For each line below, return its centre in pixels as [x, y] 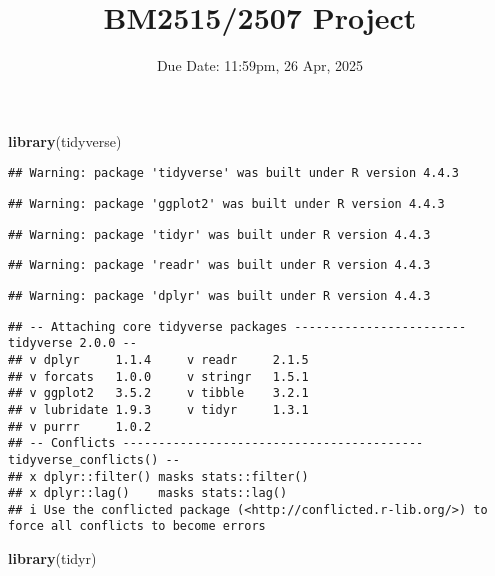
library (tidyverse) [65, 140]
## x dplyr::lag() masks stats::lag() [148, 493]
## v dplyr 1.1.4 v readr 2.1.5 [158, 359]
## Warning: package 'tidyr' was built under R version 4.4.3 [219, 234]
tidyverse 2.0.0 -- [72, 343]
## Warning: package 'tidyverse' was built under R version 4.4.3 [234, 173]
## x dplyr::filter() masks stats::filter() [158, 476]
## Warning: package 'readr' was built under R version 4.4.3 [219, 265]
